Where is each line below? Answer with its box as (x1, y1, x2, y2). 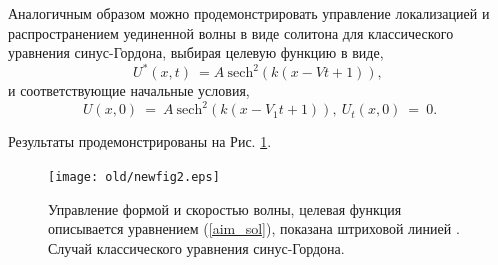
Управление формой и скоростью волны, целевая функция (48, 198, 402, 219)
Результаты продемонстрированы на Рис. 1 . (8, 131, 272, 152)
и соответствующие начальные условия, (8, 80, 250, 101)
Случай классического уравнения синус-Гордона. (48, 237, 345, 258)
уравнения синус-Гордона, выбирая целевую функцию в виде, (8, 42, 384, 63)
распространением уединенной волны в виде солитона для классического (8, 22, 454, 43)
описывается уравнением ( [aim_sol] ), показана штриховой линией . (48, 218, 460, 239)
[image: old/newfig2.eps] (48, 169, 220, 184)
